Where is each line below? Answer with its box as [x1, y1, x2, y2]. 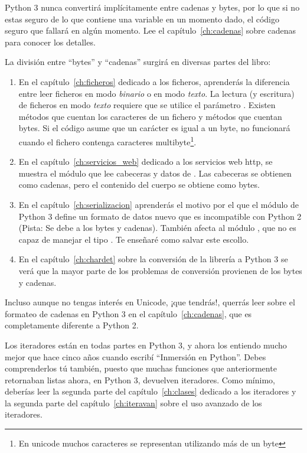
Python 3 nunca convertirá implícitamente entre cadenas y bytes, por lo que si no [5, 1, 300, 13]
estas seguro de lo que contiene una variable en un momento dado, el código [5, 12, 279, 25]
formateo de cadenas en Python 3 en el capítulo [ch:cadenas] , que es [5, 307, 252, 320]
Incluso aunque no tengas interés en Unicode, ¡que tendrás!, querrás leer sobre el [5, 296, 295, 308]
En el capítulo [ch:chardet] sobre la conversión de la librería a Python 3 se [18, 253, 288, 265]
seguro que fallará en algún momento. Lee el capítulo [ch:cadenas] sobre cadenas [5, 24, 296, 37]
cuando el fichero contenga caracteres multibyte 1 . [18, 133, 197, 148]
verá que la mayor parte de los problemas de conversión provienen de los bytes [18, 264, 302, 276]
